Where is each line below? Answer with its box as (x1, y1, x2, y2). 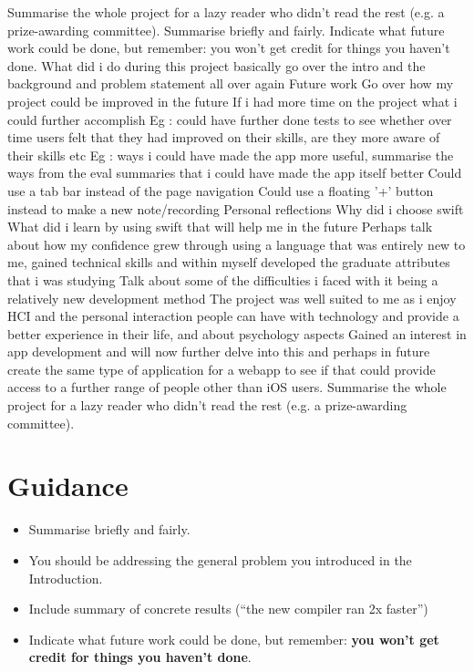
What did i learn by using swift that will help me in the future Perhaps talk (7, 217, 433, 236)
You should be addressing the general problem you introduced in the (28, 550, 412, 569)
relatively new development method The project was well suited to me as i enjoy (7, 288, 457, 307)
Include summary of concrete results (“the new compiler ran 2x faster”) (28, 599, 428, 618)
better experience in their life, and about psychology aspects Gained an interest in (7, 324, 467, 343)
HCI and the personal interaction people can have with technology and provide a (7, 306, 459, 326)
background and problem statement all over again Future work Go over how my (7, 74, 454, 93)
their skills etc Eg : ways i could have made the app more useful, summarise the (7, 145, 454, 164)
